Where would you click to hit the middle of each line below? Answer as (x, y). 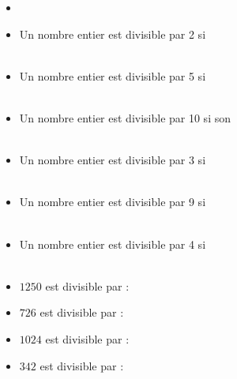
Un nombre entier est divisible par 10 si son (125, 117)
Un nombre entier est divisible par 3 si (113, 160)
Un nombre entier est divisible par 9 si (113, 202)
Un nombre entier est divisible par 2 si (113, 34)
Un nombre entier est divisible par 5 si (113, 75)
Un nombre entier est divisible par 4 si (113, 244)
